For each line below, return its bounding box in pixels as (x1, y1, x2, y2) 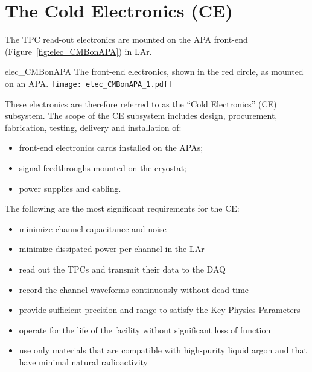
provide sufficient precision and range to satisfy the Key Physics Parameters (19, 303, 301, 316)
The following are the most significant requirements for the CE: (5, 202, 240, 215)
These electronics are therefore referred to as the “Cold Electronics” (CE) (5, 97, 277, 110)
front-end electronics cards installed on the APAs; (19, 141, 203, 154)
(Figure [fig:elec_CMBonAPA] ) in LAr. (5, 45, 152, 57)
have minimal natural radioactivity (19, 355, 148, 368)
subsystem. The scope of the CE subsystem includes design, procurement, (5, 109, 278, 122)
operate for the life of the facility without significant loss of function (19, 323, 271, 336)
